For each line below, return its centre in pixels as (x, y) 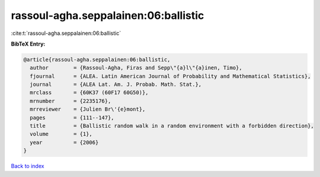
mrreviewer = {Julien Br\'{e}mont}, (88, 109)
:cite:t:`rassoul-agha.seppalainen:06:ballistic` (66, 33)
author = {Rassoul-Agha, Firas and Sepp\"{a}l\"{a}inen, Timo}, (136, 68)
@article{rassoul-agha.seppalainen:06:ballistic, (97, 59)
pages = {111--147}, (72, 118)
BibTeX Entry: (28, 44)
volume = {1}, (61, 134)
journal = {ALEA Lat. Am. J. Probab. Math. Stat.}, (116, 85)
